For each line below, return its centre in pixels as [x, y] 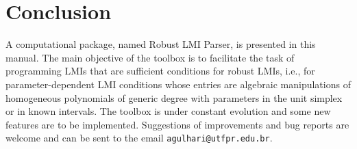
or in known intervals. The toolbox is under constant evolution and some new [168, 111]
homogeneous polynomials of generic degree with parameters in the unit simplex [174, 97]
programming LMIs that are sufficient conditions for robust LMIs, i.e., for [160, 71]
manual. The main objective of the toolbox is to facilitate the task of [150, 57]
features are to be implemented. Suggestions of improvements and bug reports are [177, 124]
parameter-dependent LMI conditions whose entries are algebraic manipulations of [178, 84]
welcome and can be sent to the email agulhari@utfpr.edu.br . [139, 138]
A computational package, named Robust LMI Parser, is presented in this [161, 44]
